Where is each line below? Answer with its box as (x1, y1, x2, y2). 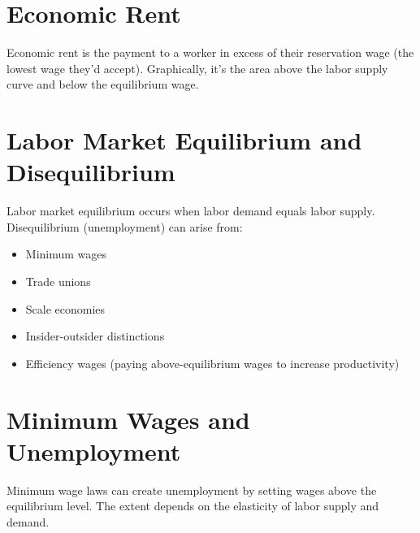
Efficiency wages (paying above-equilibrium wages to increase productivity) (25, 354, 400, 371)
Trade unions (25, 273, 91, 289)
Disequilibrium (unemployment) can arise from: (6, 218, 243, 235)
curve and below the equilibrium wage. (6, 76, 199, 93)
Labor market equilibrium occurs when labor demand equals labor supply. (6, 202, 375, 219)
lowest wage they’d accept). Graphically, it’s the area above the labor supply (6, 59, 388, 76)
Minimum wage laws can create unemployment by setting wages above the (6, 481, 377, 498)
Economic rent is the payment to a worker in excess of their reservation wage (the (6, 44, 414, 61)
